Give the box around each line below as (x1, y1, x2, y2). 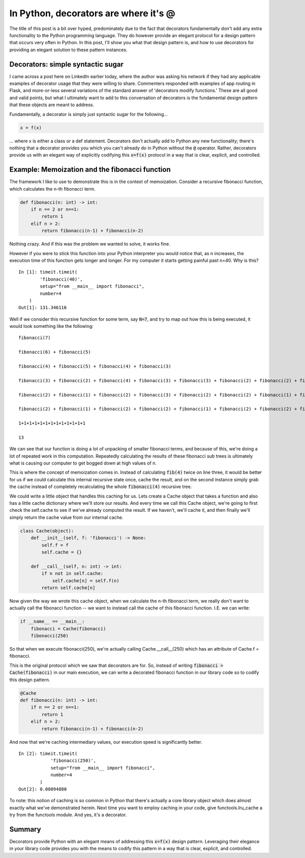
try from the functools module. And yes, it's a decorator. (9, 812, 127, 818)
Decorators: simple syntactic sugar (9, 60, 124, 69)
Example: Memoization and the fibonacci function (9, 165, 171, 174)
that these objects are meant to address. (9, 102, 95, 108)
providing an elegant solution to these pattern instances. (9, 46, 128, 53)
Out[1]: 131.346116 (18, 305, 67, 311)
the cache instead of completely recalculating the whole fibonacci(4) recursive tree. (9, 483, 192, 490)
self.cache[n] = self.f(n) (52, 577, 119, 584)
